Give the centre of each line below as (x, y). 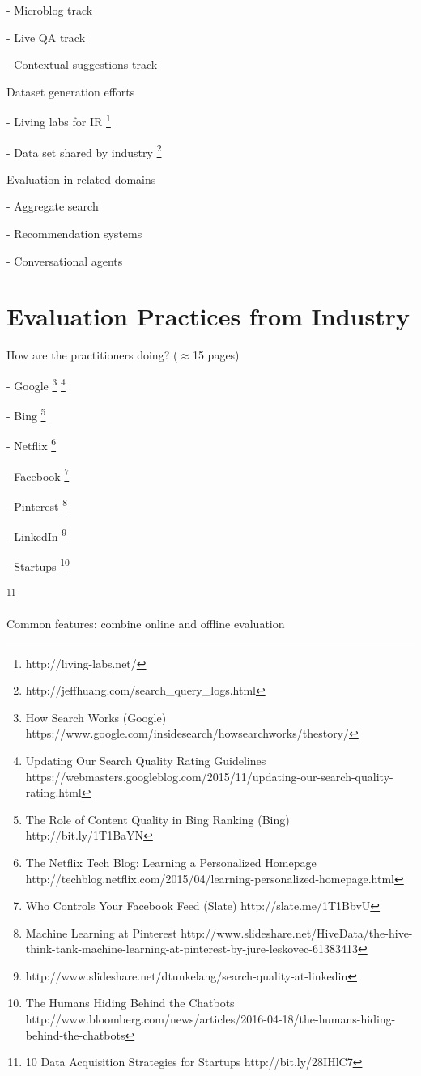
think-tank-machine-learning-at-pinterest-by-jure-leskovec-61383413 (191, 948)
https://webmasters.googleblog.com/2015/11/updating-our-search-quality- (209, 776)
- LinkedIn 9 (37, 535)
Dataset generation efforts (71, 91)
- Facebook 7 (38, 474)
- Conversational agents (65, 260)
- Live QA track (46, 37)
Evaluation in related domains (81, 179)
